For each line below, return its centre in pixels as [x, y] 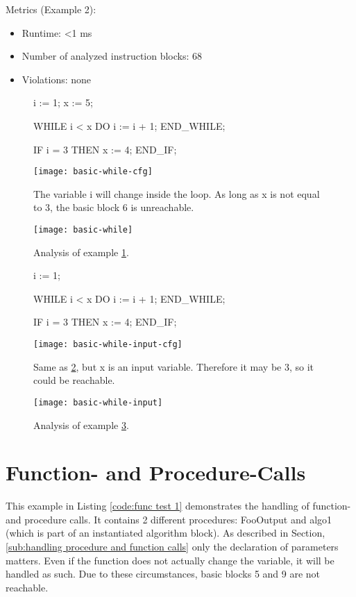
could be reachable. [74, 380]
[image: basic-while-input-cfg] [108, 345]
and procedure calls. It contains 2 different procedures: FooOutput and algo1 [169, 519]
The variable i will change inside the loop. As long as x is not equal [177, 193]
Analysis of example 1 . [81, 252]
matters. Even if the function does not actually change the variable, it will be [170, 560]
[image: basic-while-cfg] [93, 172]
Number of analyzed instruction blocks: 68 [112, 56]
